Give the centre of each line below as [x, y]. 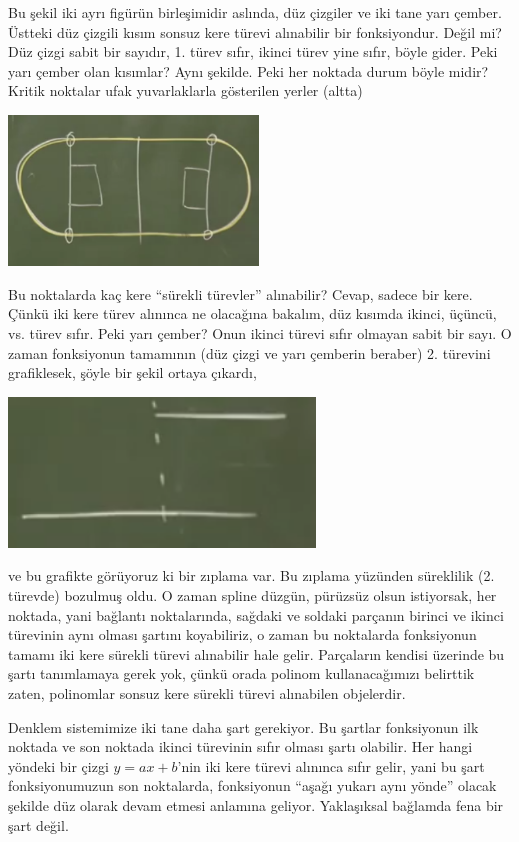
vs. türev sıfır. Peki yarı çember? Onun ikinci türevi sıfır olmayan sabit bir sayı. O [260, 332]
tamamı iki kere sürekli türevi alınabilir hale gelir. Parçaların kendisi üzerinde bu [256, 653]
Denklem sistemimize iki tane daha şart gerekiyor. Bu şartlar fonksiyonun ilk [243, 726]
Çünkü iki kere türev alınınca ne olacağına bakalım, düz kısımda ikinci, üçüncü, [252, 313]
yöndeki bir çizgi [58, 765]
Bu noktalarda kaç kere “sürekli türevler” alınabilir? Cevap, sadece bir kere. [240, 293]
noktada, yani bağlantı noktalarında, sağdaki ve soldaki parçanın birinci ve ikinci [256, 614]
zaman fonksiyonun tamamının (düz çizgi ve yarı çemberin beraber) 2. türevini [249, 352]
